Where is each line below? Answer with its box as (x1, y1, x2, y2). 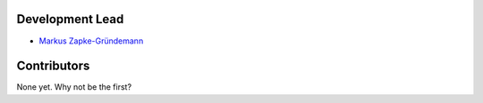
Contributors (16, 59, 90, 74)
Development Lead (16, 12, 124, 27)
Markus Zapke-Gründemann (38, 36, 144, 46)
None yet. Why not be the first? (16, 82, 132, 92)
